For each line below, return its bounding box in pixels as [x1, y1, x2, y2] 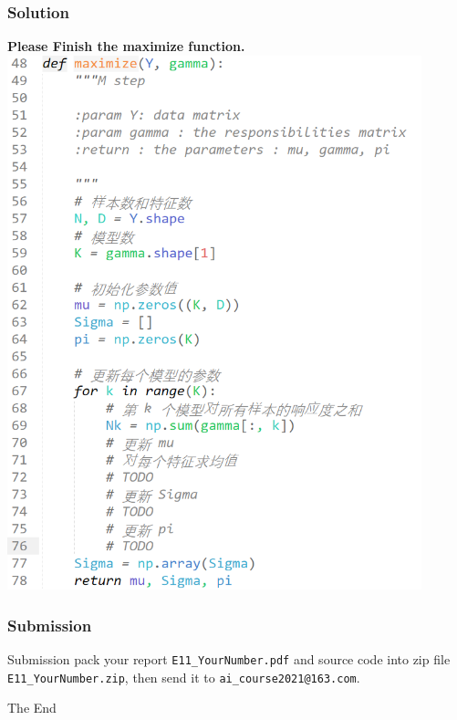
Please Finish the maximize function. [7, 37, 245, 56]
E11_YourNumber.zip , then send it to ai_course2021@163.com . [7, 667, 360, 686]
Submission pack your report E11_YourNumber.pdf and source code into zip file [7, 649, 451, 668]
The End [7, 698, 57, 717]
